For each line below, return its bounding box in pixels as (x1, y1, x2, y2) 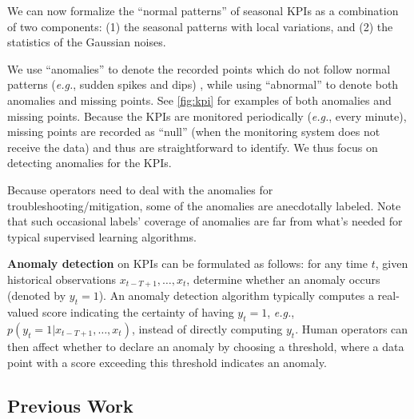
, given (375, 255, 408, 272)
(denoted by (7, 287, 66, 304)
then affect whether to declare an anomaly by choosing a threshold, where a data (7, 337, 404, 354)
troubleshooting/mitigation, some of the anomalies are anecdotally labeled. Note (7, 197, 401, 213)
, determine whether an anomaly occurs (186, 270, 380, 287)
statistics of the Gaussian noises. (7, 34, 166, 50)
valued (7, 304, 39, 321)
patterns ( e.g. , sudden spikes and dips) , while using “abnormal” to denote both (7, 76, 399, 93)
